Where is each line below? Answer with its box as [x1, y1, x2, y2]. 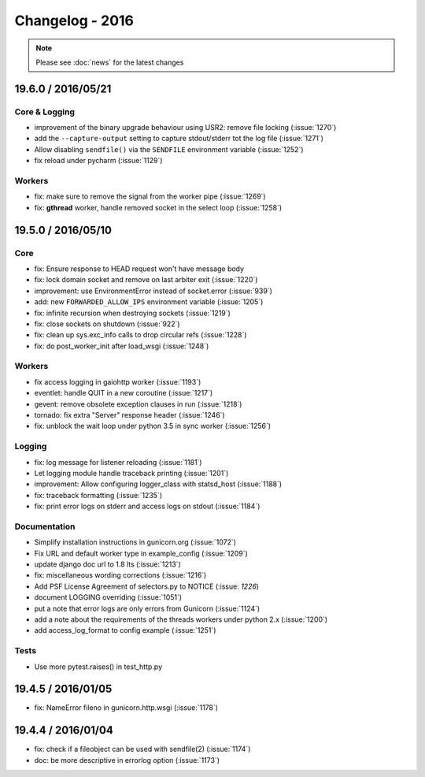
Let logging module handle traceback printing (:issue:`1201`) [34, 468, 229, 478]
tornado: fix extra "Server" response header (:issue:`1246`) [34, 411, 225, 419]
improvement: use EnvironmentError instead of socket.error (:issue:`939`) [34, 286, 273, 296]
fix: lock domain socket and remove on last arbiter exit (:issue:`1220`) [34, 275, 258, 284]
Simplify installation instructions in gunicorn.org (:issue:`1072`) [34, 537, 236, 547]
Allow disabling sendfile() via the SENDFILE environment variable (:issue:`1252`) [34, 144, 304, 154]
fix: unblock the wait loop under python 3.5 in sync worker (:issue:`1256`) [34, 422, 272, 431]
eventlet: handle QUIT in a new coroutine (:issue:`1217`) [34, 388, 213, 398]
